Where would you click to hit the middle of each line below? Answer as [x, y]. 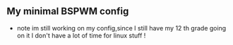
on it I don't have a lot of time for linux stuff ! [81, 35]
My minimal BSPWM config [68, 11]
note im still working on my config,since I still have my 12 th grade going [121, 28]
